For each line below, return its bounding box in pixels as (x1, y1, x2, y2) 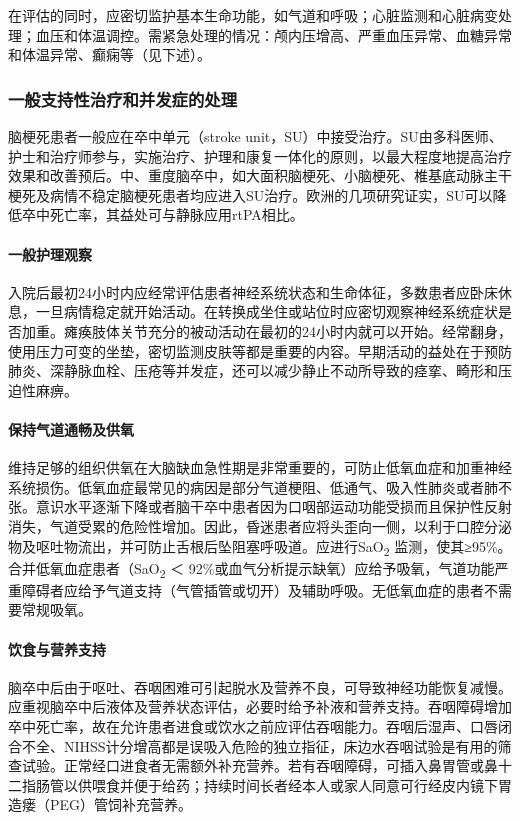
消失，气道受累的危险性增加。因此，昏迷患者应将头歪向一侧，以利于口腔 (8, 515, 484, 536)
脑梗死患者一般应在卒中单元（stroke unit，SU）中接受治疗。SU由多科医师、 (8, 126, 503, 146)
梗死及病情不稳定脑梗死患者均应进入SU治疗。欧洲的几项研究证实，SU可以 (8, 184, 493, 205)
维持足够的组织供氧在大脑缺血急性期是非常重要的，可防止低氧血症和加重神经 (8, 457, 512, 478)
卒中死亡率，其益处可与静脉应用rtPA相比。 (21, 204, 304, 225)
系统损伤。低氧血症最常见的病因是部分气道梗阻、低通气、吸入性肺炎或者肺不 (8, 476, 512, 497)
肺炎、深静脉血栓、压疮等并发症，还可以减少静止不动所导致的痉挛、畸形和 (8, 360, 498, 381)
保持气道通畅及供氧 (8, 418, 134, 439)
